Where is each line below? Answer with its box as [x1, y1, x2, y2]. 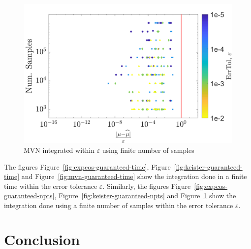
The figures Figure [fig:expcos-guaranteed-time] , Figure [4, 161, 171, 172]
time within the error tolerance [4, 180, 97, 191]
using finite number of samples [102, 144, 194, 155]
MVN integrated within [24, 144, 94, 155]
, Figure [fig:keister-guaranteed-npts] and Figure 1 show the [54, 190, 236, 201]
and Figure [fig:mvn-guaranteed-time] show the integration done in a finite [21, 171, 247, 181]
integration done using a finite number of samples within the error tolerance [4, 200, 233, 210]
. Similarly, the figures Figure [102, 180, 191, 191]
